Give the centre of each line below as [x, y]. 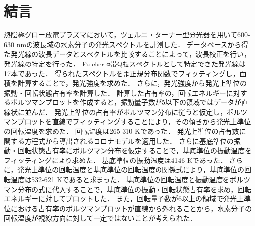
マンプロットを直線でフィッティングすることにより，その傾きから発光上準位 [127, 121]
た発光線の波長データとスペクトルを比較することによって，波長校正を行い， [127, 54]
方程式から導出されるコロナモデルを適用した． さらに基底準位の [129, 141]
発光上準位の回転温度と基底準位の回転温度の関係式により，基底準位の [131, 170]
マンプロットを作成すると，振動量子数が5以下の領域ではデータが [136, 102]
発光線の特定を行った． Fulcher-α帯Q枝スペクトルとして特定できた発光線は [125, 63]
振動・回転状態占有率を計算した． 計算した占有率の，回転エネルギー [115, 92]
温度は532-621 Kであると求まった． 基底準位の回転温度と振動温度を [120, 179]
